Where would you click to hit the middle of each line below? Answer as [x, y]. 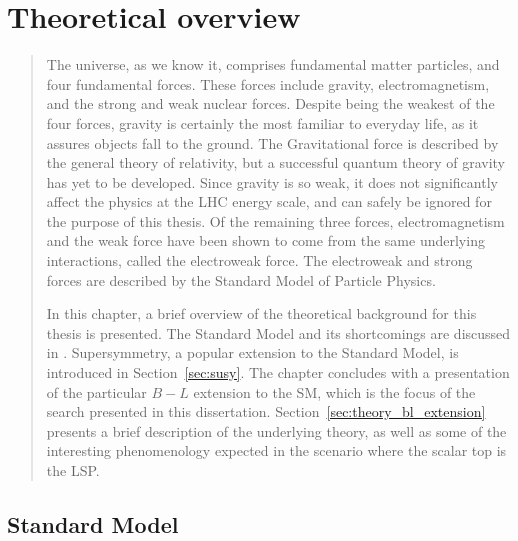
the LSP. [73, 470]
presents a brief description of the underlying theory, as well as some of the [276, 430]
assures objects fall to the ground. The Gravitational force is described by [272, 142]
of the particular [96, 391]
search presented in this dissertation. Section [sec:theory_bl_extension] [266, 411]
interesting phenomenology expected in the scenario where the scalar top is [276, 450]
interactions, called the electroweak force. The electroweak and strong [259, 260]
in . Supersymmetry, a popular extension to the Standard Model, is [252, 352]
